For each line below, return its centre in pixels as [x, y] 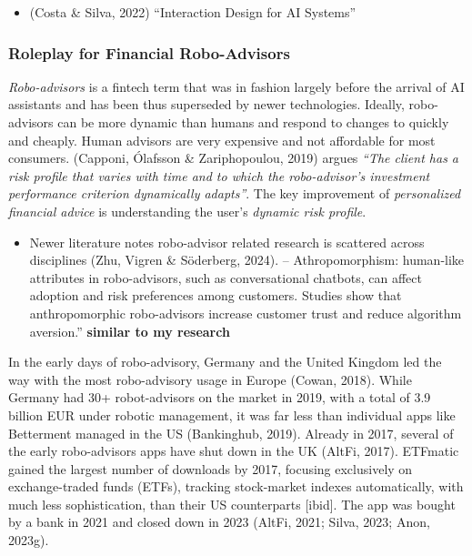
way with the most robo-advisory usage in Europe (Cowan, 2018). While [210, 379]
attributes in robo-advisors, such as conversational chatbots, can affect [226, 277]
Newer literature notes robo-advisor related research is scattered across [227, 242]
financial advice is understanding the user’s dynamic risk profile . [187, 211]
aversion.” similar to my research [130, 331]
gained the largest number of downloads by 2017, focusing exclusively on [211, 468]
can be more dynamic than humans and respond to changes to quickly [253, 122]
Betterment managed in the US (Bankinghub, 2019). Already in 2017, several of [231, 433]
